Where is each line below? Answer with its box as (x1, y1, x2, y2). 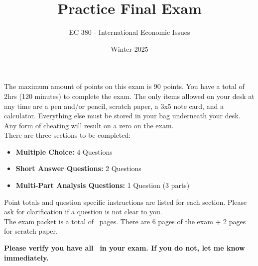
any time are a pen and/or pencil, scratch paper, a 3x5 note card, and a (4, 100, 224, 111)
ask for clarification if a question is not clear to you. (4, 206, 162, 217)
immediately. (4, 252, 49, 263)
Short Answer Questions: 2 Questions (15, 163, 141, 174)
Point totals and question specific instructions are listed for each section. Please (4, 196, 247, 207)
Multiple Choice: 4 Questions (15, 146, 113, 157)
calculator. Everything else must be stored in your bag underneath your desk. (4, 110, 241, 121)
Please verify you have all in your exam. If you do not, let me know (4, 243, 245, 253)
